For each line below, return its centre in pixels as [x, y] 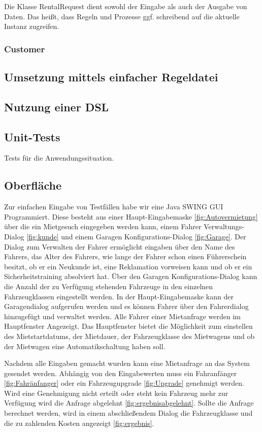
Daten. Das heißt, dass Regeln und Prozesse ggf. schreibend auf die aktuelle [122, 16]
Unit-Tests [32, 136]
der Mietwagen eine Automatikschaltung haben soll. [85, 346]
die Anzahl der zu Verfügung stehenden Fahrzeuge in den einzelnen [109, 286]
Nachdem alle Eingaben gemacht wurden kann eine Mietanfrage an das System [127, 363]
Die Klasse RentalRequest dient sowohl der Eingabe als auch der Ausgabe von [126, 6]
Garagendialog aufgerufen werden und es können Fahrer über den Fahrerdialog [126, 306]
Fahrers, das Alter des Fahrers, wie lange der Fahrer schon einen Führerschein [125, 256]
